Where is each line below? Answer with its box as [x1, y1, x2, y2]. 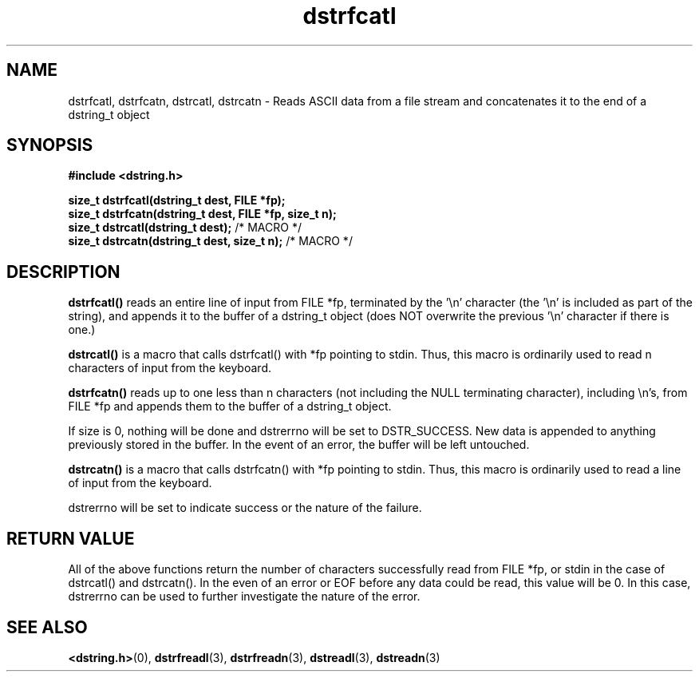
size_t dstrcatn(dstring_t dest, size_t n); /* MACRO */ [68, 234, 353, 248]
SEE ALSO [6, 617, 88, 637]
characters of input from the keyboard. [68, 361, 271, 375]
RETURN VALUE [6, 528, 135, 549]
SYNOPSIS [6, 135, 93, 156]
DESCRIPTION [6, 261, 120, 282]
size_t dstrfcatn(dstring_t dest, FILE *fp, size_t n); [68, 207, 337, 221]
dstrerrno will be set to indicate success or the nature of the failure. [68, 501, 422, 515]
